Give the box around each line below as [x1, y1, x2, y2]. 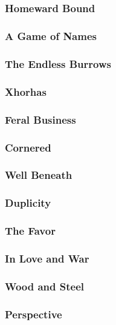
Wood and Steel [5, 278, 85, 293]
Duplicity [5, 195, 51, 210]
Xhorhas [5, 84, 47, 99]
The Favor [5, 223, 56, 238]
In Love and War [5, 250, 89, 266]
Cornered [5, 139, 51, 155]
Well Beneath [5, 167, 72, 183]
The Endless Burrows [5, 56, 111, 72]
